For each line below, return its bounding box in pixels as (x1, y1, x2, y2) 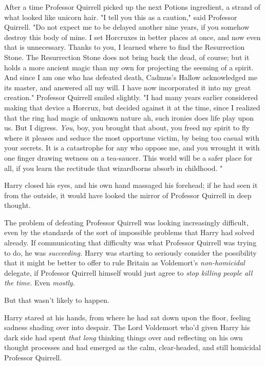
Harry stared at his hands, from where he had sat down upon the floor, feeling (4, 312, 251, 322)
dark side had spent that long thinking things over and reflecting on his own (4, 332, 243, 342)
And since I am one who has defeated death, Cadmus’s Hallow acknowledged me (4, 72, 257, 83)
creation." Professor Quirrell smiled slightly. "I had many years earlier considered (4, 92, 258, 103)
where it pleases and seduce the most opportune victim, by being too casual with (4, 132, 259, 143)
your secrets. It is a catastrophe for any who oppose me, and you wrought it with (4, 142, 260, 153)
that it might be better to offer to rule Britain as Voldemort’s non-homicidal (4, 257, 245, 268)
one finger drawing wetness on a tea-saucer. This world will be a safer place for (4, 152, 253, 163)
